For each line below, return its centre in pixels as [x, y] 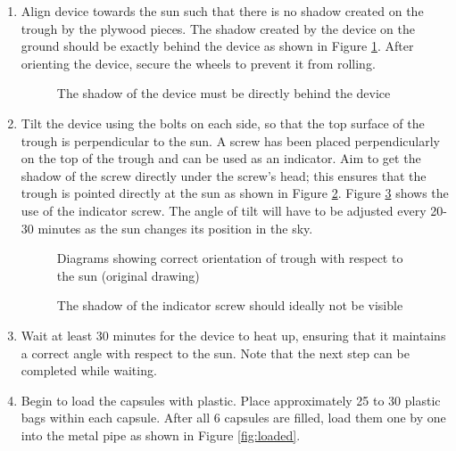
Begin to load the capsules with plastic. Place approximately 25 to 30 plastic [231, 400]
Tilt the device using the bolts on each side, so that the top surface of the [223, 123]
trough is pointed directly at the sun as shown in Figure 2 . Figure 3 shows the [235, 193]
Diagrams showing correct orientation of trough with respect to [230, 258]
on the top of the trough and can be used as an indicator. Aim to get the [221, 158]
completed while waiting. [89, 370]
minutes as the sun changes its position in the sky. [175, 228]
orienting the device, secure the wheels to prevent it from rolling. [198, 63]
